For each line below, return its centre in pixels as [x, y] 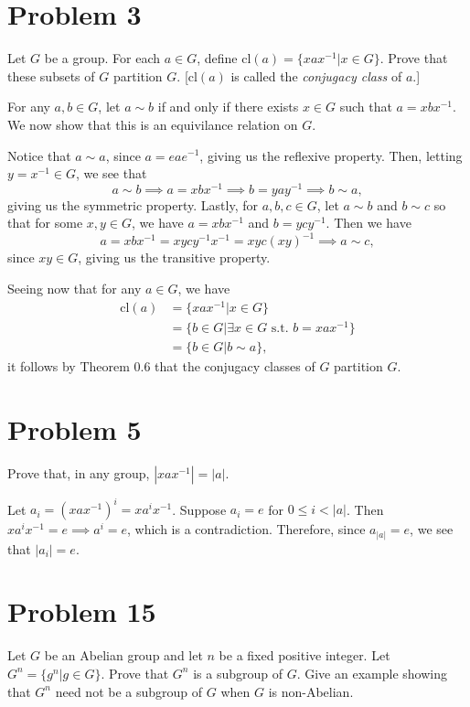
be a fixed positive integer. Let [304, 655]
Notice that [39, 155]
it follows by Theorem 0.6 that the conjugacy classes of [161, 365]
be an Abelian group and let [123, 655]
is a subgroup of [238, 673]
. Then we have [369, 223]
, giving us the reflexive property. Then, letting [331, 155]
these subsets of [51, 75]
